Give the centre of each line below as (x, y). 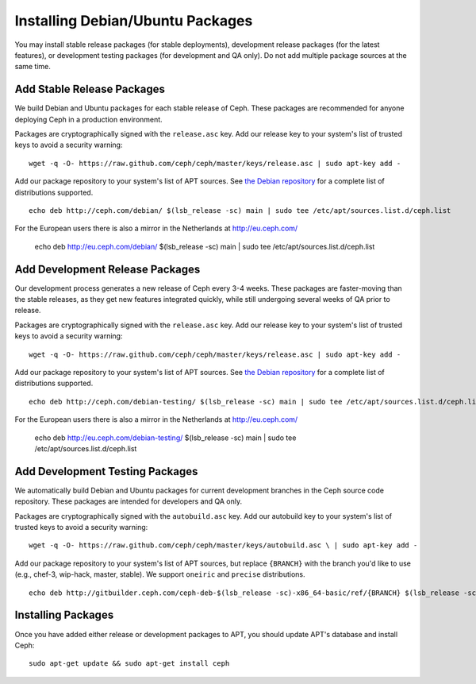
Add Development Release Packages (107, 269)
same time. (33, 67)
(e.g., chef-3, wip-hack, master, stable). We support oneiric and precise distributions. (160, 574)
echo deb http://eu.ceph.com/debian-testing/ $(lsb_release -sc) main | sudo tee (165, 438)
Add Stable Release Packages (90, 89)
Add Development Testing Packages (106, 471)
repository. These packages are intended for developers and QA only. (129, 501)
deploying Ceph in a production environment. (88, 119)
